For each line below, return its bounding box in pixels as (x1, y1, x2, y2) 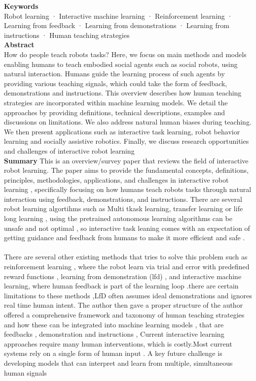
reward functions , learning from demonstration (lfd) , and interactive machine (4, 271, 242, 281)
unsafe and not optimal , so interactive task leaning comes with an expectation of (4, 222, 250, 233)
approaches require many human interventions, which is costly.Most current (4, 338, 232, 349)
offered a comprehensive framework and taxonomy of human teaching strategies (4, 310, 245, 319)
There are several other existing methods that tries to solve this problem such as (4, 252, 248, 262)
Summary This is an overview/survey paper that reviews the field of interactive (4, 155, 249, 165)
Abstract (4, 39, 35, 50)
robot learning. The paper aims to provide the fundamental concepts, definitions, (4, 165, 249, 175)
